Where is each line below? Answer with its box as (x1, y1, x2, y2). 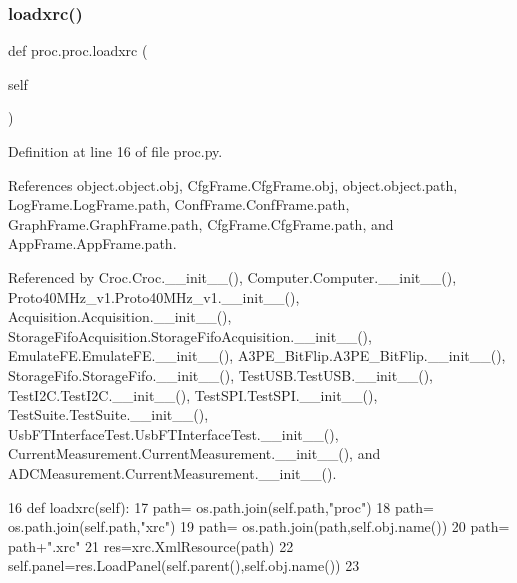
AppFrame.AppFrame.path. (8, 233, 177, 254)
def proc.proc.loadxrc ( (8, 40, 148, 61)
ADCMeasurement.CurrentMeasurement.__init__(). (8, 462, 337, 483)
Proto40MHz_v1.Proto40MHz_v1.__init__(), (8, 286, 300, 307)
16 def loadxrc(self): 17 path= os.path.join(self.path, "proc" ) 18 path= (8, 496, 434, 517)
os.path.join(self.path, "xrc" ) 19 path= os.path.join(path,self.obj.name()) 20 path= (8, 516, 510, 537)
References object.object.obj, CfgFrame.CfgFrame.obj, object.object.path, (8, 174, 458, 195)
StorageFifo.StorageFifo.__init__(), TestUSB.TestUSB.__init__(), (8, 364, 433, 385)
